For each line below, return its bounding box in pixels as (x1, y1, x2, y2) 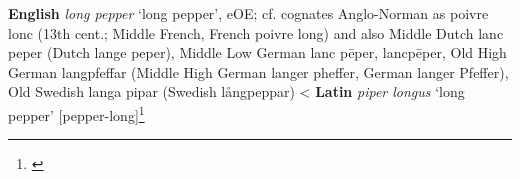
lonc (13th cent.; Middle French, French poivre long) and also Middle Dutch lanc (8, 22, 504, 43)
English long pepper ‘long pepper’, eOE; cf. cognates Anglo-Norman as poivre (8, 3, 489, 23)
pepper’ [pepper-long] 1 (8, 101, 145, 125)
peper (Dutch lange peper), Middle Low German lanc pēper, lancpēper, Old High (8, 42, 507, 63)
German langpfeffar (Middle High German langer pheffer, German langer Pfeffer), (8, 61, 509, 82)
